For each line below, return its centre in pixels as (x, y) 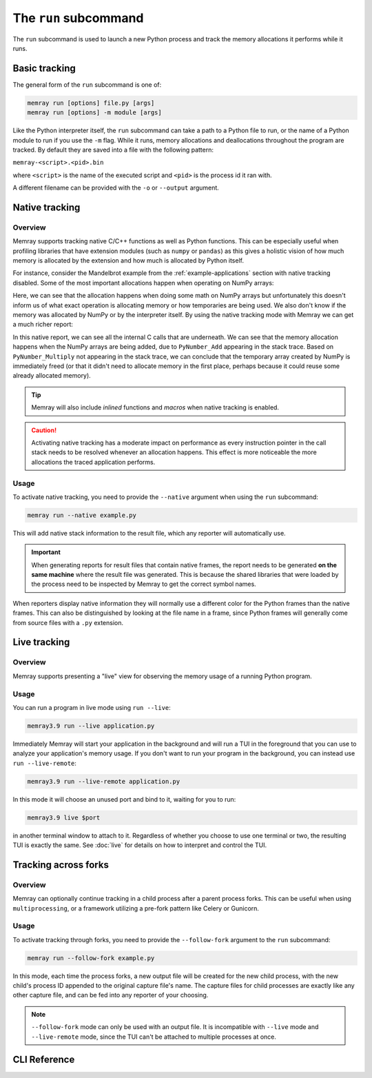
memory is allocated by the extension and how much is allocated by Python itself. (128, 261)
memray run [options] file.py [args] (91, 103)
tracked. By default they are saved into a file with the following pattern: (113, 150)
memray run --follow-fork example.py (91, 958)
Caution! (44, 430)
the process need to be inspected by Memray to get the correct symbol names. (144, 584)
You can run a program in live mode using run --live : (92, 707)
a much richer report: (43, 325)
